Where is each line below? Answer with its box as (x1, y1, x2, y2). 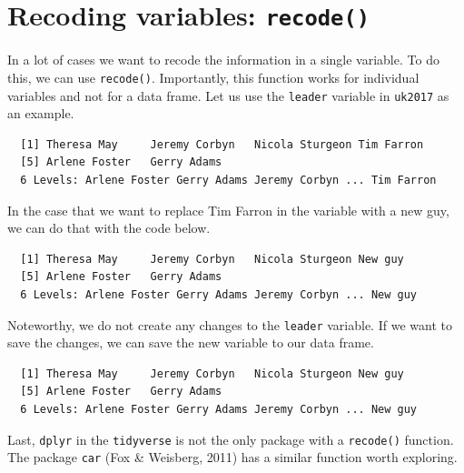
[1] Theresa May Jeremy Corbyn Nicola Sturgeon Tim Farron (20, 137, 424, 151)
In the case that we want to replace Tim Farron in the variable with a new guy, (7, 200, 449, 219)
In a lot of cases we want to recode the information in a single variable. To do (7, 50, 439, 69)
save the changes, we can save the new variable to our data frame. (7, 333, 374, 352)
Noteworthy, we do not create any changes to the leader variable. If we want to (7, 315, 452, 334)
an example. (7, 104, 74, 123)
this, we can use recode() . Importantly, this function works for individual (7, 67, 420, 86)
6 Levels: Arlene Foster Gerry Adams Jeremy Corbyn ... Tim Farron (20, 173, 437, 186)
